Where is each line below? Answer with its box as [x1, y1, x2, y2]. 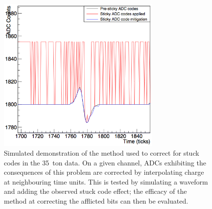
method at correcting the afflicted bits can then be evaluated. [4, 195, 188, 206]
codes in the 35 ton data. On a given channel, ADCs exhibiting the [4, 157, 206, 167]
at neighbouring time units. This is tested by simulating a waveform [4, 176, 208, 186]
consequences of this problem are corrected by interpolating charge [4, 167, 204, 177]
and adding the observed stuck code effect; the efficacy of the [4, 186, 187, 196]
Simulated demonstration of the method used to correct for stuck [4, 148, 199, 158]
